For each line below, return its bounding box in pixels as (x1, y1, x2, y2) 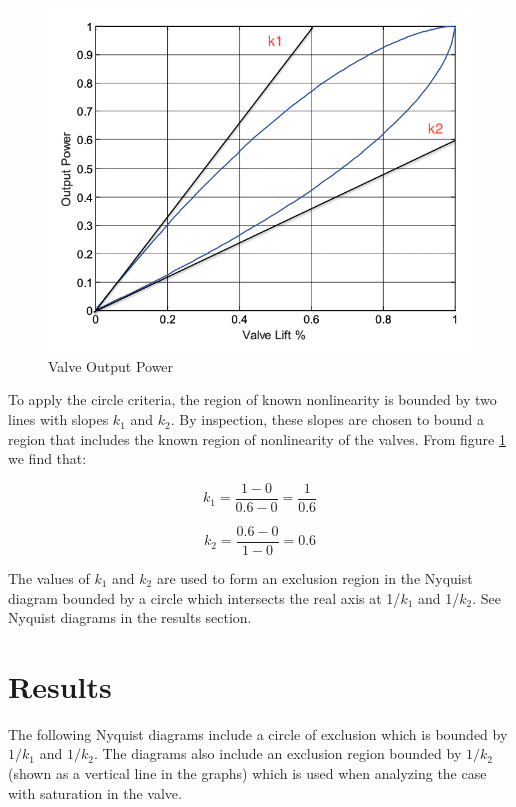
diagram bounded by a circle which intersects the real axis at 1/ (8, 587, 401, 608)
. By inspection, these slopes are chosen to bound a (170, 409, 484, 430)
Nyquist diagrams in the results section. (8, 607, 252, 628)
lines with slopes (8, 409, 109, 430)
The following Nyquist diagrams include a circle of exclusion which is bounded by (8, 723, 508, 744)
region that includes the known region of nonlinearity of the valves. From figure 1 (8, 428, 506, 449)
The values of (8, 567, 90, 588)
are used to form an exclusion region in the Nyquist (156, 567, 473, 588)
